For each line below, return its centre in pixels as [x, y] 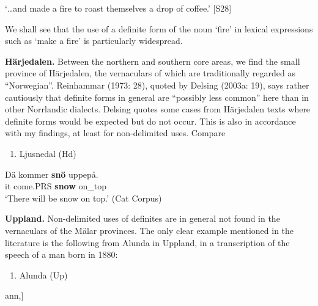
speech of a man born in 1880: [61, 254]
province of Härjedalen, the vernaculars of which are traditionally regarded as [150, 73]
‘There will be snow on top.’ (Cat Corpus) [83, 198]
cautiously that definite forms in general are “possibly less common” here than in [157, 97]
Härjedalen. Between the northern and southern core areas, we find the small [153, 61]
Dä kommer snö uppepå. [52, 174]
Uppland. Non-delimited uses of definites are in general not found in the [142, 218]
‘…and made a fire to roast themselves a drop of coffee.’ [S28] [118, 8]
